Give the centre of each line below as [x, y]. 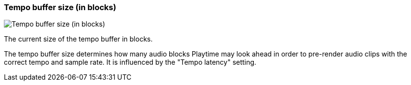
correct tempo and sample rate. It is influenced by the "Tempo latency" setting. [130, 62]
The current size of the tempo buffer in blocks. [78, 39]
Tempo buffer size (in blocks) [60, 7]
